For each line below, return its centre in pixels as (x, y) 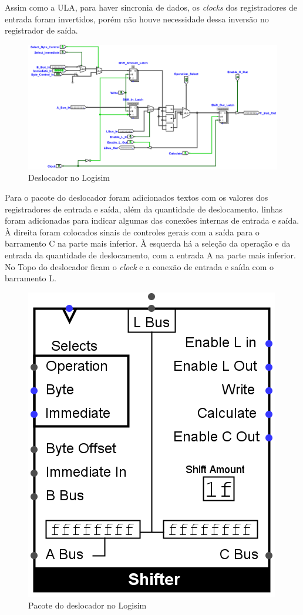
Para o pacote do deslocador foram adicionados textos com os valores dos (137, 197)
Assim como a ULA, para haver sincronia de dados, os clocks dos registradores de (151, 7)
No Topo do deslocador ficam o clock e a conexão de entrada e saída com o (139, 266)
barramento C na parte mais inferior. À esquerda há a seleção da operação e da (148, 243)
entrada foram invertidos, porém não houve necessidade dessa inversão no (137, 19)
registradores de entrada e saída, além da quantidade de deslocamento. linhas (144, 209)
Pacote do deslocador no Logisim (87, 605)
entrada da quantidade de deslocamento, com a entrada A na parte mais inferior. (150, 255)
